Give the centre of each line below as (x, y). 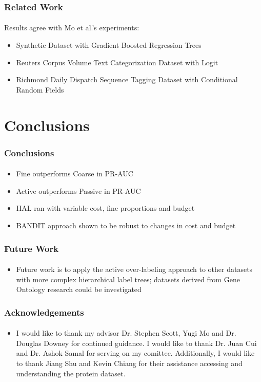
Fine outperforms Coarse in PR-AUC (75, 174)
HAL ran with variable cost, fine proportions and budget (105, 208)
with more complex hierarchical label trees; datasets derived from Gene (128, 279)
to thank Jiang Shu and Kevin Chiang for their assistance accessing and (129, 363)
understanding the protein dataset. (71, 373)
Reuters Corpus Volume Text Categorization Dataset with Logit (117, 62)
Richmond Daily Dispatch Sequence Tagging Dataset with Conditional (127, 79)
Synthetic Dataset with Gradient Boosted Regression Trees (109, 45)
